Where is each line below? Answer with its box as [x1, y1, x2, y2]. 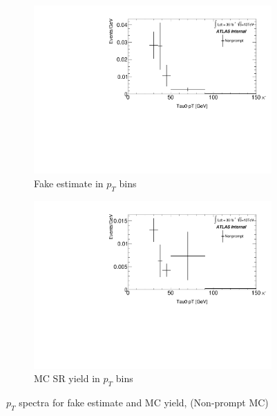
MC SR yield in [34, 371, 100, 386]
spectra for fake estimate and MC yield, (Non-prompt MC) [19, 395, 269, 409]
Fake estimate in [34, 176, 104, 190]
